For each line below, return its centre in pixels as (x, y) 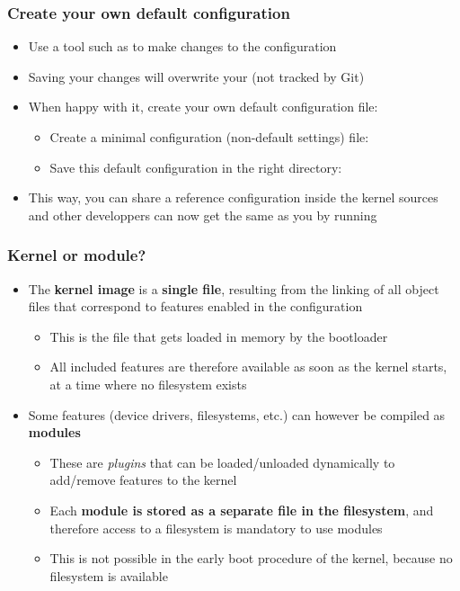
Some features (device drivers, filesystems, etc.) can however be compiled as (237, 414)
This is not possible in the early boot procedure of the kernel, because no (251, 558)
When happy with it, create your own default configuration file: (203, 107)
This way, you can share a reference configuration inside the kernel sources (233, 197)
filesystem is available (109, 575)
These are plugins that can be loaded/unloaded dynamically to (222, 462)
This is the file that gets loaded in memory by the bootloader (219, 336)
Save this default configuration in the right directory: (196, 167)
